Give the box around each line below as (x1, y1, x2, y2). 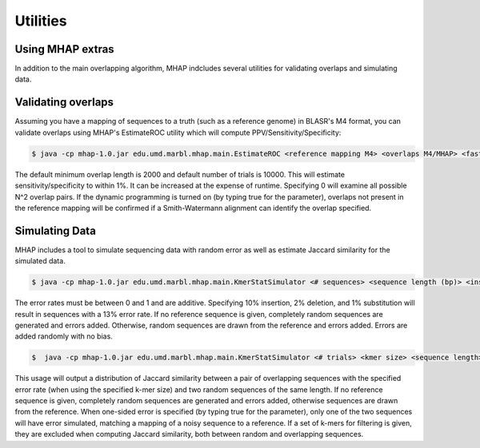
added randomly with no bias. (14, 331, 114, 341)
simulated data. (14, 256, 66, 266)
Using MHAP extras (14, 42, 115, 56)
